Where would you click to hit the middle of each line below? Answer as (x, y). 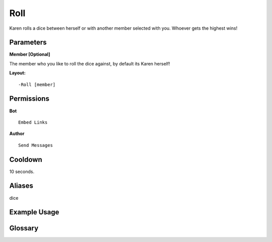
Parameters (28, 43)
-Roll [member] (37, 85)
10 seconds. (22, 172)
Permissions (29, 99)
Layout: (18, 73)
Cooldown (26, 159)
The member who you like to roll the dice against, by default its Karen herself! (90, 63)
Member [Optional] (30, 54)
